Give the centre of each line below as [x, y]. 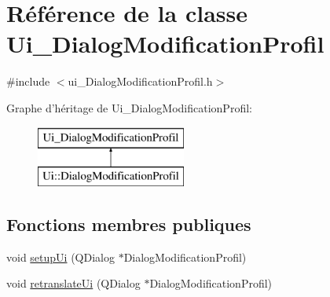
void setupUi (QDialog [60, 257]
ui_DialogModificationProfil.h [140, 81]
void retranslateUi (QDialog [73, 283]
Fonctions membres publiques [129, 224]
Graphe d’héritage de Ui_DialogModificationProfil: [129, 107]
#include [28, 81]
